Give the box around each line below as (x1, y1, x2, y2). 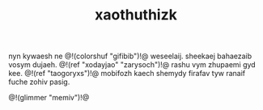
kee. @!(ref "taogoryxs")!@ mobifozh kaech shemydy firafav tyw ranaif (8, 69, 246, 78)
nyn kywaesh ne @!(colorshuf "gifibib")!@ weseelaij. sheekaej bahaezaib (8, 51, 252, 61)
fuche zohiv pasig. (8, 77, 70, 87)
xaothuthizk (94, 6, 178, 24)
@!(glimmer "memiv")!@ (8, 93, 90, 103)
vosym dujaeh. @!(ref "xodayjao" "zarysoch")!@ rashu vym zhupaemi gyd (8, 60, 257, 70)
